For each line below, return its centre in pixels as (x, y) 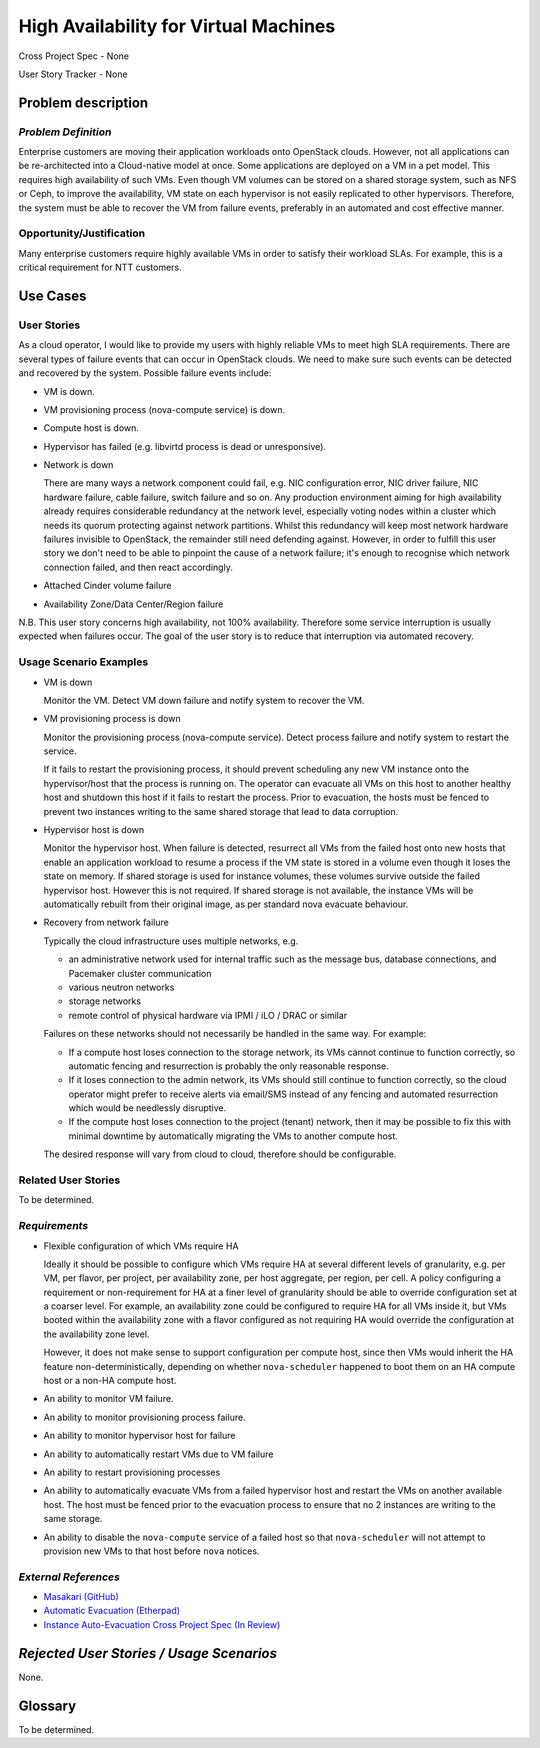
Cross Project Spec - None (74, 56)
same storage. (73, 1519)
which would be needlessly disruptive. (147, 1108)
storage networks (105, 1001)
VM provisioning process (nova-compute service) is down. (164, 409)
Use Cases (52, 296)
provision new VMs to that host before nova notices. (151, 1551)
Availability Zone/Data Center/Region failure (133, 604)
